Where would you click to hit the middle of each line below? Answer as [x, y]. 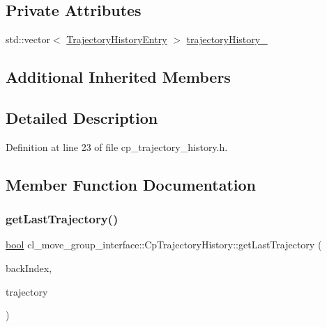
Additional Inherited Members [118, 77]
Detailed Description [82, 117]
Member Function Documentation [131, 184]
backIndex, [29, 268]
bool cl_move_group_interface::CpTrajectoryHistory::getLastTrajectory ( [164, 245]
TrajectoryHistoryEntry [117, 39]
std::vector [28, 39]
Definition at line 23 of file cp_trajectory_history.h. [117, 146]
